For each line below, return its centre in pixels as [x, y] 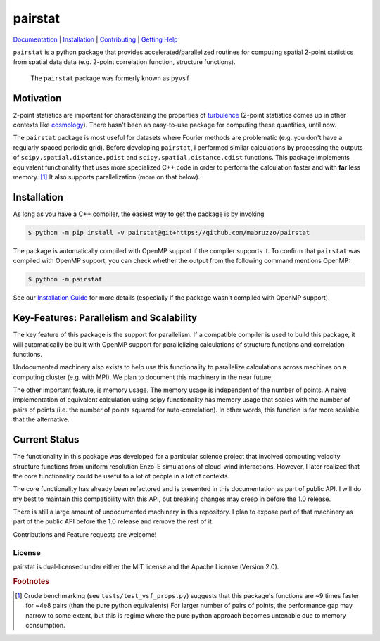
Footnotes [31, 581]
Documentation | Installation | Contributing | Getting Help [95, 39]
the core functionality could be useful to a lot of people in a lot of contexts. [121, 476]
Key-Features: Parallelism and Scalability [105, 318]
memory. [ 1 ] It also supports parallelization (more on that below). [107, 177]
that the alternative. [41, 419]
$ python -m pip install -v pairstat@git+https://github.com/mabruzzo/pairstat [169, 233]
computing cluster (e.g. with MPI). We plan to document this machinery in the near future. [143, 377]
